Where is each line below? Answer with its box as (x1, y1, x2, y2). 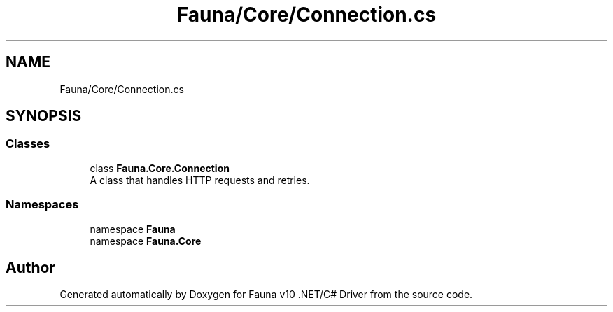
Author (6, 258, 55, 276)
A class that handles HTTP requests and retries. (90, 173, 310, 186)
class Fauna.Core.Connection (90, 162, 230, 174)
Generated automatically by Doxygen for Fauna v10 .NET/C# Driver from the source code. (59, 288, 473, 301)
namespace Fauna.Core (90, 234, 202, 247)
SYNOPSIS (6, 107, 82, 125)
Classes (6, 136, 50, 151)
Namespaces (6, 197, 79, 212)
